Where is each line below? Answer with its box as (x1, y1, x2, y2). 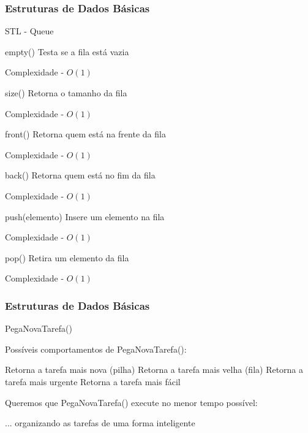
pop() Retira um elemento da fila (5, 251, 129, 264)
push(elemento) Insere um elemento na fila (5, 210, 165, 223)
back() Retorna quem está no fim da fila (5, 169, 156, 182)
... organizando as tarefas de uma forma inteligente (5, 416, 195, 429)
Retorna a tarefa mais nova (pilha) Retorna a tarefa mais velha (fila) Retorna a (5, 363, 304, 376)
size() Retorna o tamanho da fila (5, 86, 127, 99)
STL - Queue (5, 25, 54, 37)
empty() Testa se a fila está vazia (5, 45, 129, 58)
